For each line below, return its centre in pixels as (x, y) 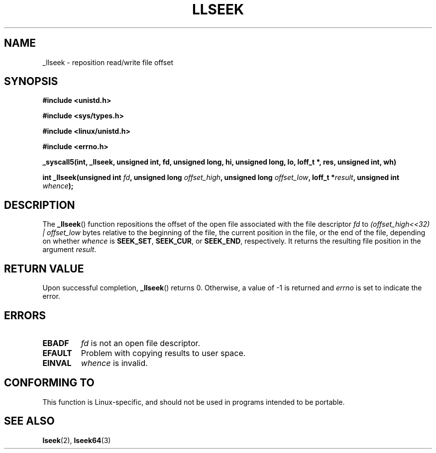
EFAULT (57, 353)
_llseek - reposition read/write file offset (108, 62)
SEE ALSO (29, 421)
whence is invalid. (114, 363)
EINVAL (57, 363)
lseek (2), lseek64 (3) (77, 440)
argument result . (69, 250)
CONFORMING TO (49, 383)
